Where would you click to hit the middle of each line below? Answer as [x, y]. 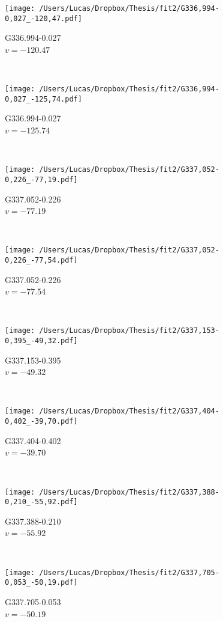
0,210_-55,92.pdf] [41, 502]
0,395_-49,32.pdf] [41, 341]
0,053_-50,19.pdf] [41, 583]
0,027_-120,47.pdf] [43, 18]
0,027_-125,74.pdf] [43, 99]
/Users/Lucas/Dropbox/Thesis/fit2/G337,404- [129, 411]
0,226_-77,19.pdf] [41, 179]
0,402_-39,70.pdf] [41, 422]
